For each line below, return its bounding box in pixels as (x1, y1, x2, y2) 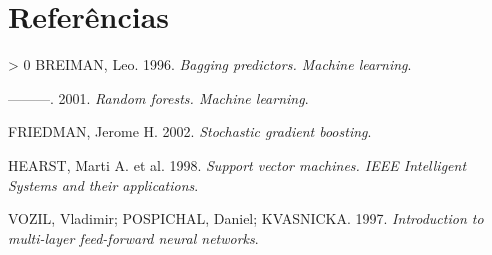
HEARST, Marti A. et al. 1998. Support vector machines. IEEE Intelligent (8, 154, 467, 175)
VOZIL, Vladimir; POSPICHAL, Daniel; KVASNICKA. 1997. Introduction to (8, 208, 484, 229)
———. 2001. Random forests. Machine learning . (8, 87, 309, 108)
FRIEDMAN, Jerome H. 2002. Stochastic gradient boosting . (8, 121, 372, 142)
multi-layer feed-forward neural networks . (8, 227, 259, 248)
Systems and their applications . (8, 174, 199, 195)
